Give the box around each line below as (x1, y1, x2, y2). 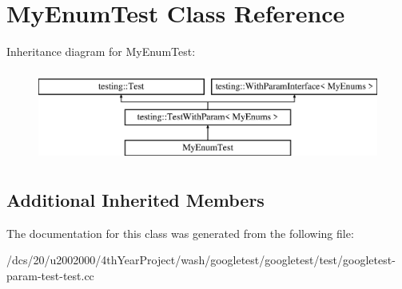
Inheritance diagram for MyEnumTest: (6, 43, 196, 60)
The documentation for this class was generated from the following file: (6, 224, 354, 241)
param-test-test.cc (6, 267, 94, 284)
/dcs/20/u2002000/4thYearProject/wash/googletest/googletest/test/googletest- (6, 251, 396, 268)
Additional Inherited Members (6, 188, 265, 212)
